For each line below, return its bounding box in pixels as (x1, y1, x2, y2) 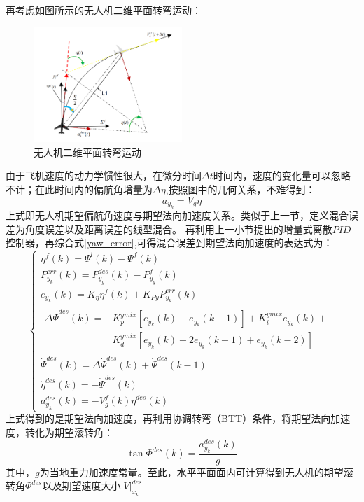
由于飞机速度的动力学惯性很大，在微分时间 (6, 168, 202, 183)
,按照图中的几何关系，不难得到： (165, 182, 316, 197)
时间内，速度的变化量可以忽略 (213, 168, 351, 183)
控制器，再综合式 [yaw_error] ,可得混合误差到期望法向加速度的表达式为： (6, 235, 333, 250)
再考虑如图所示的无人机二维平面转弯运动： (6, 3, 202, 17)
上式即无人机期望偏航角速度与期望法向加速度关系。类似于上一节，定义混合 (6, 208, 349, 223)
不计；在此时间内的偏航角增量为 (6, 182, 153, 197)
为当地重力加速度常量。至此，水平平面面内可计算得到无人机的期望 (39, 464, 344, 479)
